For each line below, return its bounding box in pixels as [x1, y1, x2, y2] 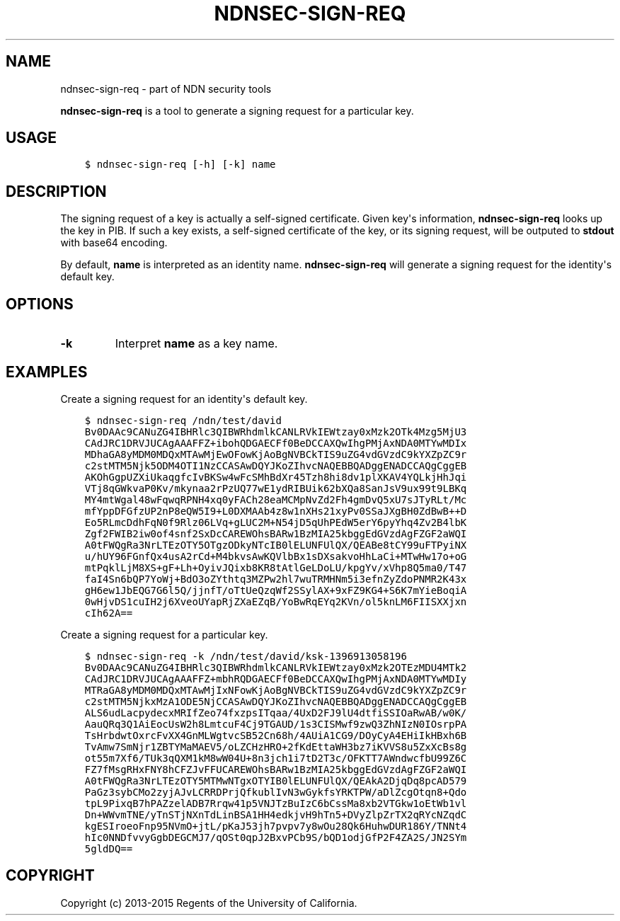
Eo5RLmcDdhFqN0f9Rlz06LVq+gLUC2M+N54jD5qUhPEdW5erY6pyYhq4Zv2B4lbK [84, 516, 467, 528]
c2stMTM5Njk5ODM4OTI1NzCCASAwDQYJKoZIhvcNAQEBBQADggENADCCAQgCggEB [84, 459, 467, 471]
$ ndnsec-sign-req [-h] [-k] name [84, 159, 276, 171]
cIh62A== [84, 607, 133, 619]
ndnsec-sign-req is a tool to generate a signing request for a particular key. [60, 104, 414, 117]
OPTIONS [6, 294, 74, 313]
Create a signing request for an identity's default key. [60, 392, 308, 405]
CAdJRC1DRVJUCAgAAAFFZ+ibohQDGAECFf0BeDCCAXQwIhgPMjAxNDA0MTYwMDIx [84, 437, 467, 449]
